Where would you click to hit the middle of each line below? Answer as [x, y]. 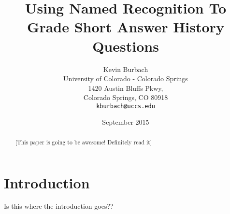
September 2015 [126, 121]
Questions [126, 46]
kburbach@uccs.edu [126, 106]
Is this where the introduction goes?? [59, 206]
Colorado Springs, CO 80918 [126, 97]
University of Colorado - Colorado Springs [126, 78]
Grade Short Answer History [126, 27]
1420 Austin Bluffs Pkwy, [126, 88]
